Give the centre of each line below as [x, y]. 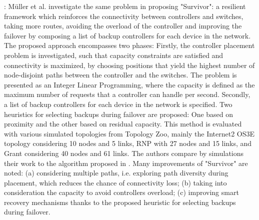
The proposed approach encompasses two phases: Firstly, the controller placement [129, 45]
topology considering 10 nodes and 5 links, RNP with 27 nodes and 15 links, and [128, 143]
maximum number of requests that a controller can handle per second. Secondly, [127, 94]
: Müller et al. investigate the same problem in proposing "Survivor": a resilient [125, 6]
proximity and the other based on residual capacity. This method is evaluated [123, 124]
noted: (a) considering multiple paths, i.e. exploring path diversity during [116, 173]
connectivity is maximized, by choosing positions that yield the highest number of [129, 65]
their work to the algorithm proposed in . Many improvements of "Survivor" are [126, 163]
